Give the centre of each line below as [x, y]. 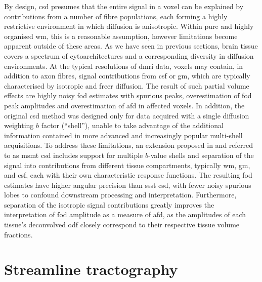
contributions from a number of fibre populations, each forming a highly [116, 16]
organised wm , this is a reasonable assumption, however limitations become [121, 36]
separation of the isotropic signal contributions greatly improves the [109, 204]
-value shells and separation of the [201, 155]
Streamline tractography [91, 269]
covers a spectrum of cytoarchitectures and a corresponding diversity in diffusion [129, 55]
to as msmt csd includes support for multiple [74, 155]
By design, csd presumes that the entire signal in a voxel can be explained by [124, 6]
